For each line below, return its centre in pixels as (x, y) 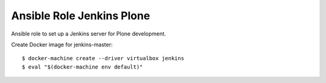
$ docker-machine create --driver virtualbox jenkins (103, 58)
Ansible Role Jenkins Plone (81, 16)
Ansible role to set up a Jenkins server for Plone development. (88, 34)
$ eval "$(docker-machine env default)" (82, 67)
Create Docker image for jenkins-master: (62, 45)
